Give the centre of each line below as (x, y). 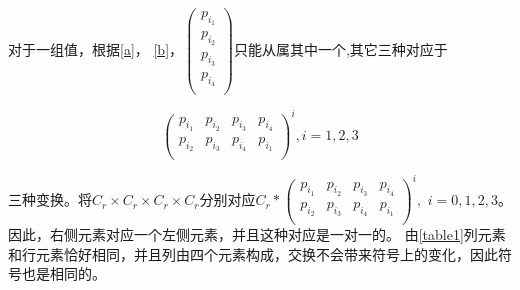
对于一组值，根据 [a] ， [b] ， (96, 49)
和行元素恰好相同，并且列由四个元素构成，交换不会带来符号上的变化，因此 (253, 253)
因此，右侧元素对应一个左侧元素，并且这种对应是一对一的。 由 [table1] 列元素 (257, 234)
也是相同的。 (63, 273)
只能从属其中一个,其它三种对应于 (340, 49)
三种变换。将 (50, 199)
